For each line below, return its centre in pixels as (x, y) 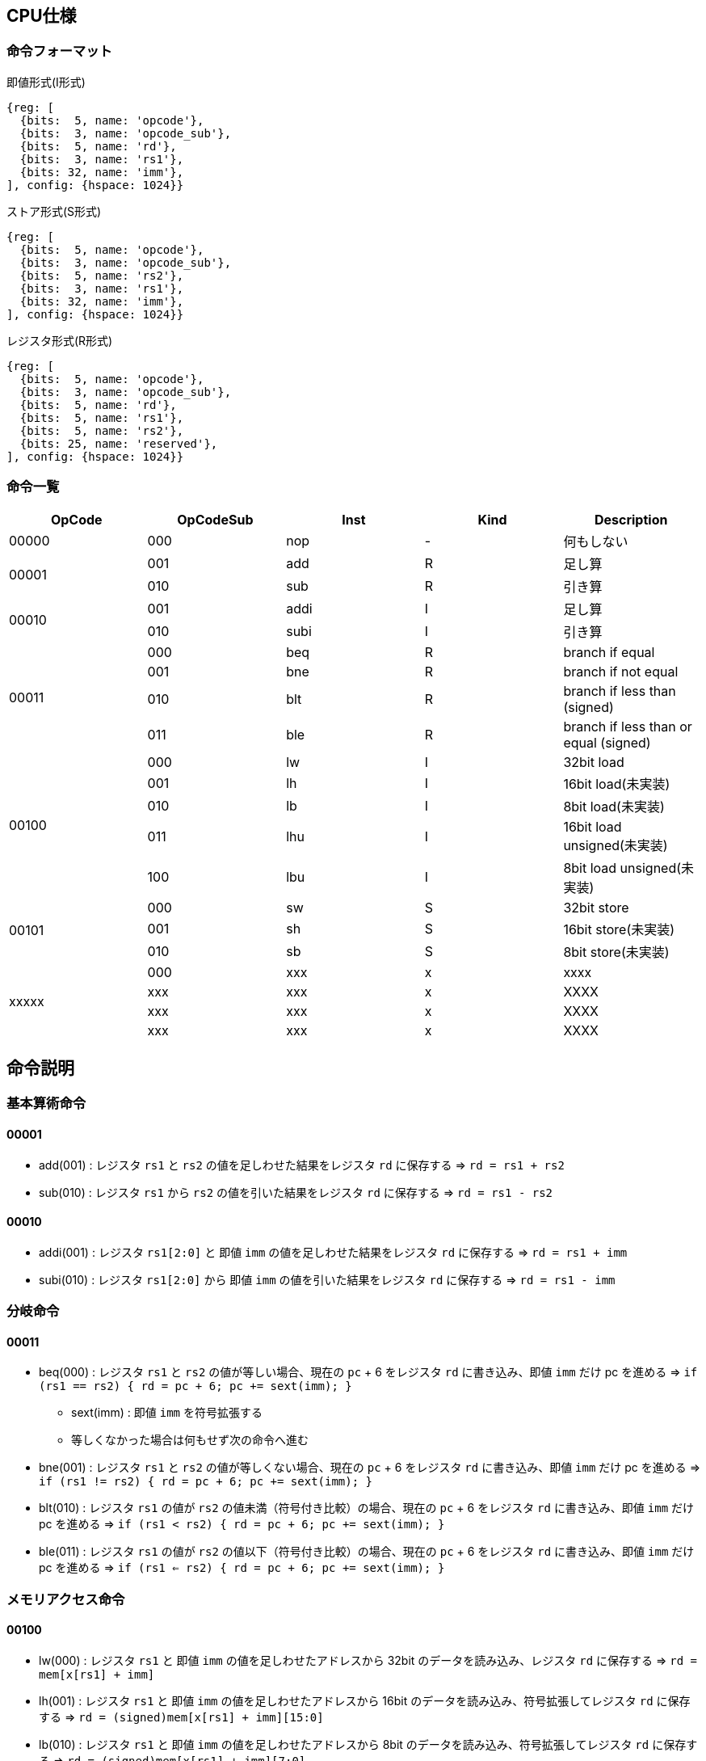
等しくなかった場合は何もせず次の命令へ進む (190, 1440)
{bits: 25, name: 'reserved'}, (119, 443)
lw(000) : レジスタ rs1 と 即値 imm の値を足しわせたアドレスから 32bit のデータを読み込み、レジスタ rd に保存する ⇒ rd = (368, 1661)
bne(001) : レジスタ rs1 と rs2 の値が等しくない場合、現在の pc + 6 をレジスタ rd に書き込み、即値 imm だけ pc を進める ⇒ (370, 1468)
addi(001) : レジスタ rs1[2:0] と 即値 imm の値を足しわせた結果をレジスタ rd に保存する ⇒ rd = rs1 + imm (333, 1252)
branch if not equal (621, 671)
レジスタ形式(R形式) (60, 340)
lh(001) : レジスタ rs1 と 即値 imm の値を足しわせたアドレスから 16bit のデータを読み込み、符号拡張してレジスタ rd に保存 (365, 1701)
